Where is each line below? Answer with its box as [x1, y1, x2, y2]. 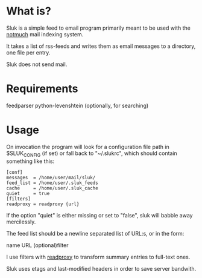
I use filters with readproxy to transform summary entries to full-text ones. [6, 253, 191, 260]
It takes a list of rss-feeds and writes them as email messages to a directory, [6, 42, 196, 50]
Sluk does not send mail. [6, 61, 68, 68]
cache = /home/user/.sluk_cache [6, 185, 98, 191]
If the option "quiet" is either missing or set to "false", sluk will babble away [6, 211, 193, 219]
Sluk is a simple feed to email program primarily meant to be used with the [6, 24, 191, 31]
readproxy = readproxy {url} [6, 201, 80, 207]
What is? [6, 4, 51, 18]
